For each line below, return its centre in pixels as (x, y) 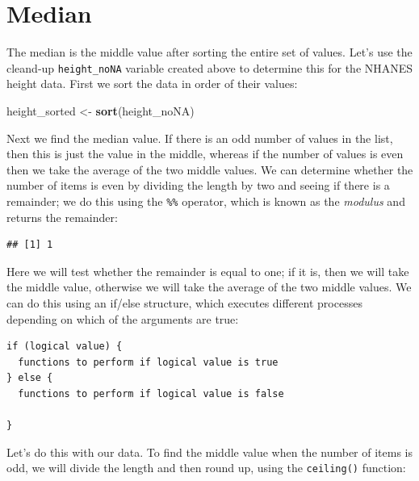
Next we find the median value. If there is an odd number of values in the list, (200, 138)
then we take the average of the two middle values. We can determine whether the (210, 169)
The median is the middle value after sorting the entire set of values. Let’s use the (209, 52)
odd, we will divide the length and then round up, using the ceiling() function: (206, 468)
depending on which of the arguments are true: (123, 318)
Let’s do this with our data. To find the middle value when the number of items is (210, 452)
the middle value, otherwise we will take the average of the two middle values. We (209, 287)
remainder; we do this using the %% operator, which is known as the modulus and (206, 201)
